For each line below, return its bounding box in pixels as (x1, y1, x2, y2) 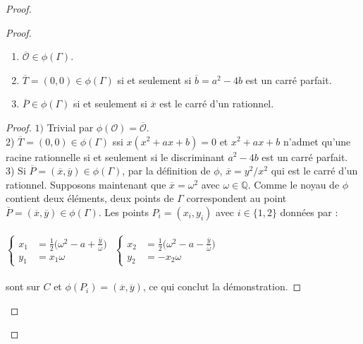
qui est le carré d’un (271, 163, 358, 178)
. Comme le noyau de (247, 177, 340, 191)
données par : (280, 204, 338, 219)
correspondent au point (186, 191, 287, 206)
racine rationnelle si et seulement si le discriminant (6, 149, 225, 164)
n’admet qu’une (283, 134, 351, 148)
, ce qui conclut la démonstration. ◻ (142, 279, 302, 294)
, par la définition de (122, 163, 211, 178)
